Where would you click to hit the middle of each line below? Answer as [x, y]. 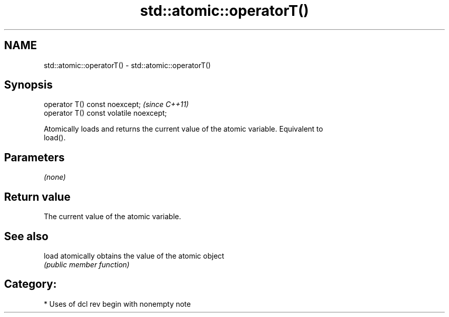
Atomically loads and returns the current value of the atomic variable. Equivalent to [183, 129]
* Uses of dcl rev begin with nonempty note [117, 304]
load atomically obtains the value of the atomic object [134, 256]
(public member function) [87, 264]
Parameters [34, 157]
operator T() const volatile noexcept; [105, 113]
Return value [37, 197]
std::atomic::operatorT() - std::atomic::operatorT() [127, 65]
